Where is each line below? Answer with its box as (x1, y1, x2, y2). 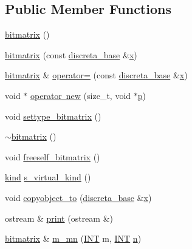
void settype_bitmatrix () (5, 109, 101, 122)
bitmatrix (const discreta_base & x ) (5, 48, 137, 61)
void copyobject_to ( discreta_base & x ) (5, 191, 152, 203)
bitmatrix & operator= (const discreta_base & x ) (5, 69, 188, 81)
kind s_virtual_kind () (5, 171, 91, 183)
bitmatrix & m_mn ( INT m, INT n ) (5, 232, 142, 245)
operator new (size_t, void (30, 89, 131, 101)
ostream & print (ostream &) (5, 211, 113, 224)
